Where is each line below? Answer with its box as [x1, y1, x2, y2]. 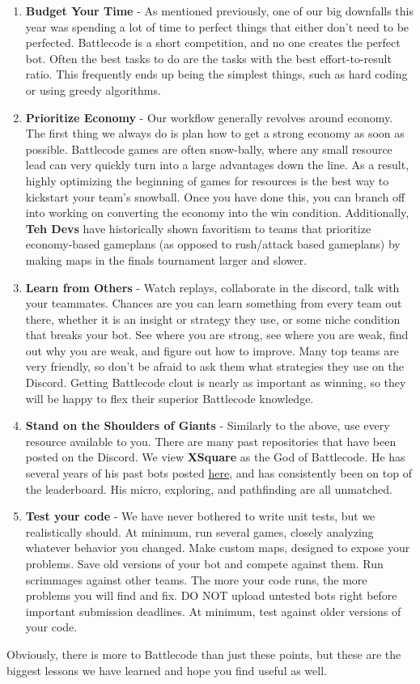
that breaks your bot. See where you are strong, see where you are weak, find [25, 326, 409, 343]
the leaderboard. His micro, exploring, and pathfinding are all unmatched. [25, 480, 392, 497]
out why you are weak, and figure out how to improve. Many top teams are [25, 342, 399, 359]
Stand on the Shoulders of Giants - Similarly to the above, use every [25, 417, 390, 434]
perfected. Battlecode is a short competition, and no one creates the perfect [25, 34, 401, 51]
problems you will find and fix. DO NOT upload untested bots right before [25, 587, 397, 604]
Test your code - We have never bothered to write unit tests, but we [25, 508, 375, 525]
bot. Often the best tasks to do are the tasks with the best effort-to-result [25, 49, 392, 66]
